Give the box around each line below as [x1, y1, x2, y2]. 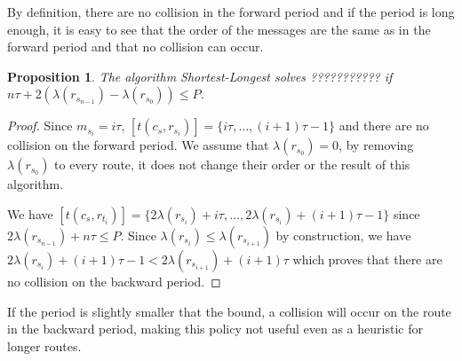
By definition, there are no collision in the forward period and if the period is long [7, 3, 455, 20]
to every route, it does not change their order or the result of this [54, 155, 410, 174]
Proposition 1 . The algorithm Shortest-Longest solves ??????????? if [7, 67, 393, 85]
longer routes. [7, 336, 82, 355]
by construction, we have [275, 225, 411, 244]
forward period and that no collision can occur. [7, 37, 264, 56]
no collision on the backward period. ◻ [7, 271, 221, 290]
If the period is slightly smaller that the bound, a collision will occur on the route [7, 302, 451, 320]
